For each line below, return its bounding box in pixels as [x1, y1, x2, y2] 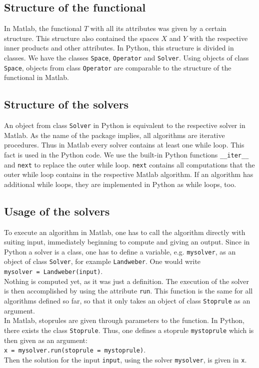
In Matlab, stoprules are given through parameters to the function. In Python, [4, 315, 244, 325]
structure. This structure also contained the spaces [4, 32, 159, 43]
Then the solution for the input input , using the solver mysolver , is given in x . [4, 354, 247, 364]
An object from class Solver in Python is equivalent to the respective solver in [4, 120, 245, 130]
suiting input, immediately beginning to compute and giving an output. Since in [4, 236, 250, 247]
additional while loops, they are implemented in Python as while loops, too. [4, 178, 236, 189]
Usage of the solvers [4, 203, 110, 218]
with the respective [189, 32, 248, 43]
